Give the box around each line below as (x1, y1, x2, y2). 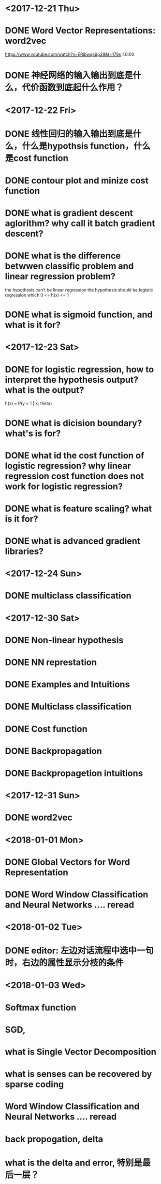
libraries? (5, 546, 44, 557)
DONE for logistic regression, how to (5, 364, 154, 375)
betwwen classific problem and (5, 260, 134, 272)
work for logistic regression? (5, 481, 123, 492)
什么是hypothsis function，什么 (22, 140, 151, 151)
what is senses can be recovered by (5, 1069, 152, 1080)
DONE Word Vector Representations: (5, 25, 156, 36)
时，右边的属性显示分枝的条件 (5, 957, 124, 968)
